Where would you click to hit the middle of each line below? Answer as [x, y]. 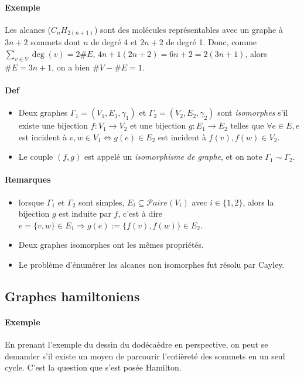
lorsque [31, 202]
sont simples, [102, 202]
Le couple [36, 156]
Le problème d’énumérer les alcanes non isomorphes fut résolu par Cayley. [151, 265]
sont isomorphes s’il [253, 112]
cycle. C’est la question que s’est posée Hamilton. [93, 367]
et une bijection [158, 125]
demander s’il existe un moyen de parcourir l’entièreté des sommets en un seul [145, 356]
